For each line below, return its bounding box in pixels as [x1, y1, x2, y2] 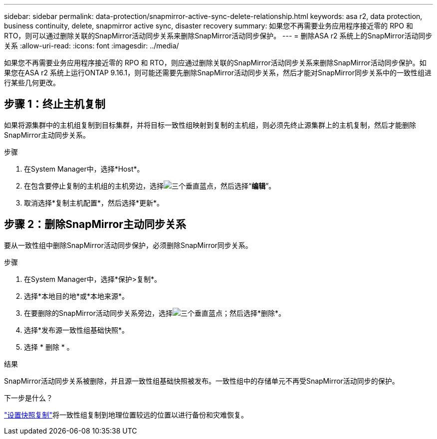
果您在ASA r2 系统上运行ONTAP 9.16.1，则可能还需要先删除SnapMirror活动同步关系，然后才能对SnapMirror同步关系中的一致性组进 [4, 68, 432, 77]
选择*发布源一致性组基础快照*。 [24, 325, 129, 334]
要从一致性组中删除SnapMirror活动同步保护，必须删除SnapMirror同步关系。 [4, 240, 252, 249]
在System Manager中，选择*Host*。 [24, 164, 144, 173]
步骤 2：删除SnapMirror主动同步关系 [4, 218, 186, 231]
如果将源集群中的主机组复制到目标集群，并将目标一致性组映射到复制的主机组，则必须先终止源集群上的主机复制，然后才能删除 [4, 120, 416, 129]
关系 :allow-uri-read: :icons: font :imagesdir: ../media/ [4, 41, 179, 50]
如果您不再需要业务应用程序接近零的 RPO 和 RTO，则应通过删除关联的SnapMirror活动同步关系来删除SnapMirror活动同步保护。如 [4, 58, 427, 67]
